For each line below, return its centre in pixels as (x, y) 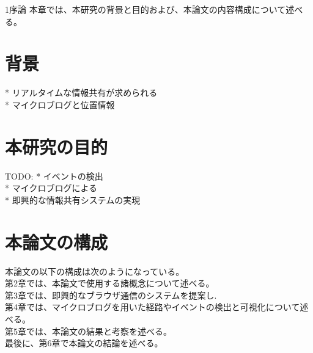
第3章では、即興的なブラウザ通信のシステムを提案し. (111, 295)
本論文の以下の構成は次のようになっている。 (95, 271)
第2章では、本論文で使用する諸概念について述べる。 (110, 283)
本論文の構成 (57, 242)
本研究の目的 (57, 146)
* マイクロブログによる (51, 188)
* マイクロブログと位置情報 (60, 104)
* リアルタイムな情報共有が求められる (81, 93)
